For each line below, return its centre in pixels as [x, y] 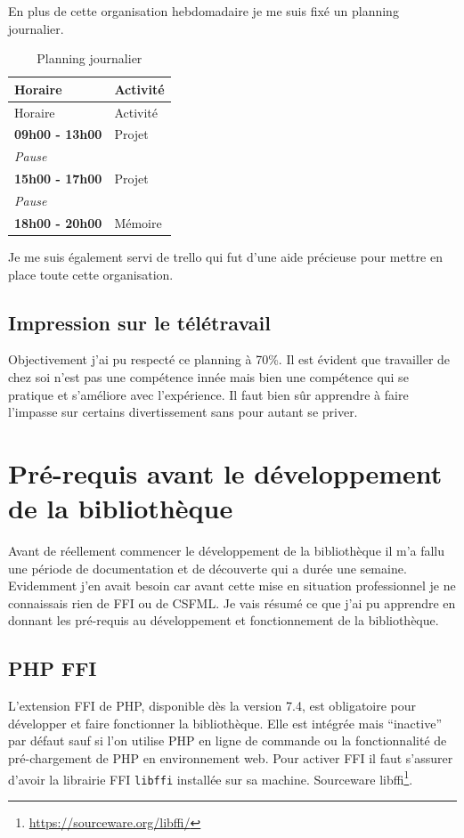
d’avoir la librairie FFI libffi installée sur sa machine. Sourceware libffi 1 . [211, 777]
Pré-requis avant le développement [225, 472]
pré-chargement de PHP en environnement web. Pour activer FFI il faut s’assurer [231, 757]
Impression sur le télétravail [139, 322]
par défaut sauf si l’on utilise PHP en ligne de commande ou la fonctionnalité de [228, 740]
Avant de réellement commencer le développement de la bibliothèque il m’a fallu [227, 551]
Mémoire [138, 222]
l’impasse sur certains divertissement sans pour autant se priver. [183, 412]
